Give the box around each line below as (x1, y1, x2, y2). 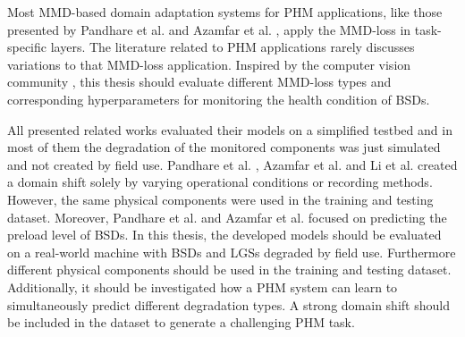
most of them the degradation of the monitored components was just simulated (7, 138, 441, 156)
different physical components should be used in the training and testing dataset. (7, 260, 452, 279)
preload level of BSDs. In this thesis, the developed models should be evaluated (7, 225, 442, 244)
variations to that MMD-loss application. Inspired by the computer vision (7, 55, 411, 73)
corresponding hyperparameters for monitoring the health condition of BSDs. (7, 89, 430, 108)
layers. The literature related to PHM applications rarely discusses (50, 38, 415, 56)
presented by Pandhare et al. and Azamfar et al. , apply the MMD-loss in (7, 20, 411, 38)
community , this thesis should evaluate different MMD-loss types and (7, 72, 392, 91)
